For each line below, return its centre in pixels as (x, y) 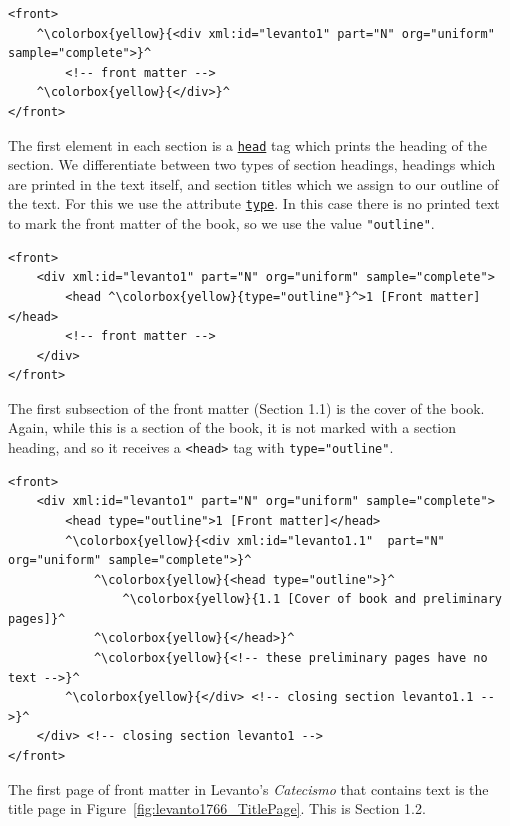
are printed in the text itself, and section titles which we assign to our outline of (253, 183)
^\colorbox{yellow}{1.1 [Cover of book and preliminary (312, 599)
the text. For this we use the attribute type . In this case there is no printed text (254, 203)
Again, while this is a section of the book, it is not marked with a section (232, 427)
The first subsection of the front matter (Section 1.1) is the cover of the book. (246, 407)
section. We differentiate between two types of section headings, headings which (252, 164)
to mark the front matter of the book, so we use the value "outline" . (221, 223)
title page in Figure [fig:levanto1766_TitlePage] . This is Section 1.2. (217, 808)
